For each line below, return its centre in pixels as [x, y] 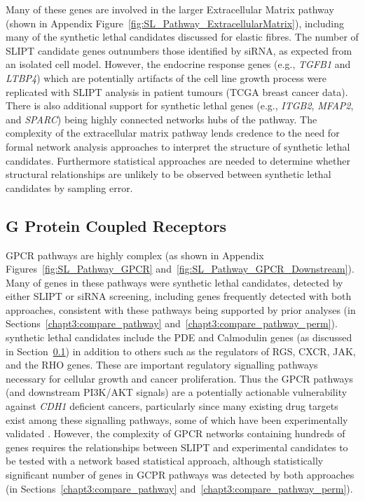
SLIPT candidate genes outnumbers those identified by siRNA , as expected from [179, 50]
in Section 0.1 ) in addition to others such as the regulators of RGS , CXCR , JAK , [181, 351]
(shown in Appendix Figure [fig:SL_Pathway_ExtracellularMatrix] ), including [175, 23]
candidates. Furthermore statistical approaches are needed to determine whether [178, 160]
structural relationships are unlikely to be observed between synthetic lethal [168, 174]
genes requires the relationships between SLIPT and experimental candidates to [177, 447]
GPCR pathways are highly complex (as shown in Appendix [135, 255]
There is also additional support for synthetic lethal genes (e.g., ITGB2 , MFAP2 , [180, 105]
